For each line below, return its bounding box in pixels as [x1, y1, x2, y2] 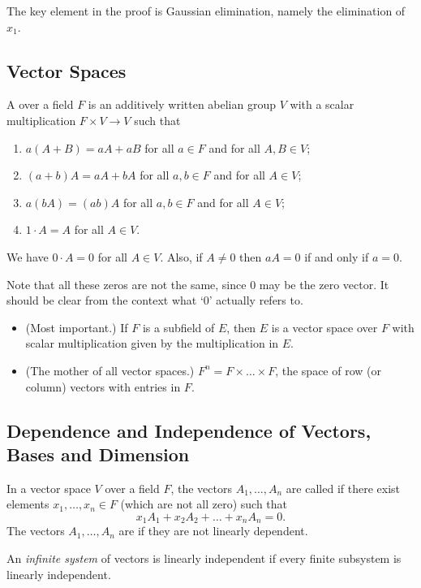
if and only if [304, 248, 369, 265]
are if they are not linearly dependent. [118, 522, 308, 539]
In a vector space [6, 479, 91, 496]
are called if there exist [286, 479, 400, 496]
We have [6, 248, 49, 265]
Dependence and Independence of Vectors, [6, 417, 372, 443]
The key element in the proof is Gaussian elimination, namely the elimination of [6, 2, 406, 19]
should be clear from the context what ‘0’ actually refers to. [6, 292, 303, 309]
